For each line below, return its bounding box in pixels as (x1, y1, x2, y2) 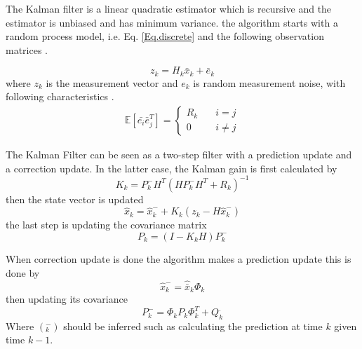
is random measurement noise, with (193, 75, 346, 90)
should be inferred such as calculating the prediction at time (63, 318, 323, 333)
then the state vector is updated (6, 191, 144, 206)
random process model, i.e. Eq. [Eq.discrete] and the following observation (6, 29, 324, 43)
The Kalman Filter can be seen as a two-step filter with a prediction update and (6, 147, 352, 162)
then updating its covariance (6, 292, 128, 306)
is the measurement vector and (46, 75, 178, 90)
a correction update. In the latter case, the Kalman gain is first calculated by (6, 160, 337, 175)
